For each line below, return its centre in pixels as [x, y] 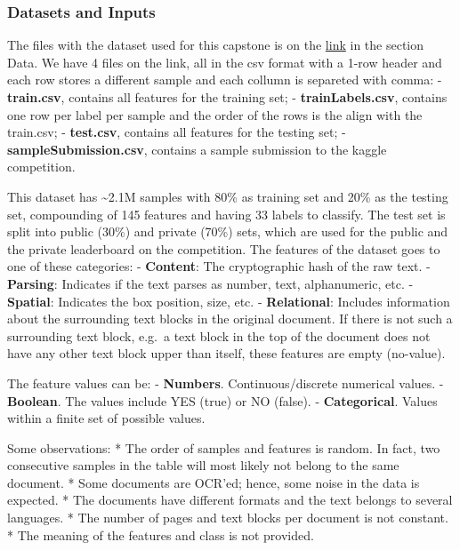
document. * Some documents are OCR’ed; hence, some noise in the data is [214, 482]
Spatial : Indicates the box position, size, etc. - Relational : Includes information [229, 301]
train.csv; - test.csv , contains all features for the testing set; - [177, 132]
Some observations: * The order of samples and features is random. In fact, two [224, 447]
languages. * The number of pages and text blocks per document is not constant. [228, 518]
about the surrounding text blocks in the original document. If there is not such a [230, 319]
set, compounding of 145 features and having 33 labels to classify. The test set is [226, 214]
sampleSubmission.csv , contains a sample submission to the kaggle [197, 149]
